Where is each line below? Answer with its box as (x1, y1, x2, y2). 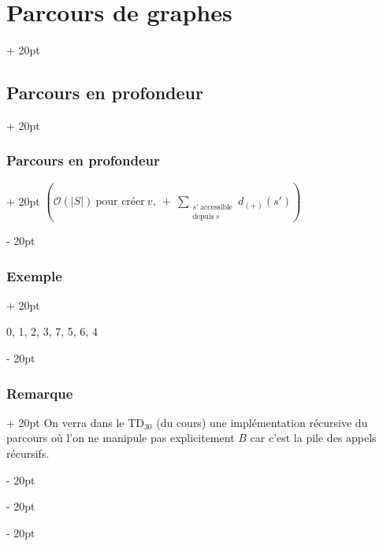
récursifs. (6, 445, 50, 462)
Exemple (6, 266, 62, 285)
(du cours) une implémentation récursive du (156, 414, 368, 430)
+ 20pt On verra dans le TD (6, 414, 144, 430)
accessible (200, 202, 232, 211)
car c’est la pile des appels (250, 429, 377, 446)
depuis (192, 212, 214, 221)
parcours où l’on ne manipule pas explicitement (6, 429, 235, 446)
